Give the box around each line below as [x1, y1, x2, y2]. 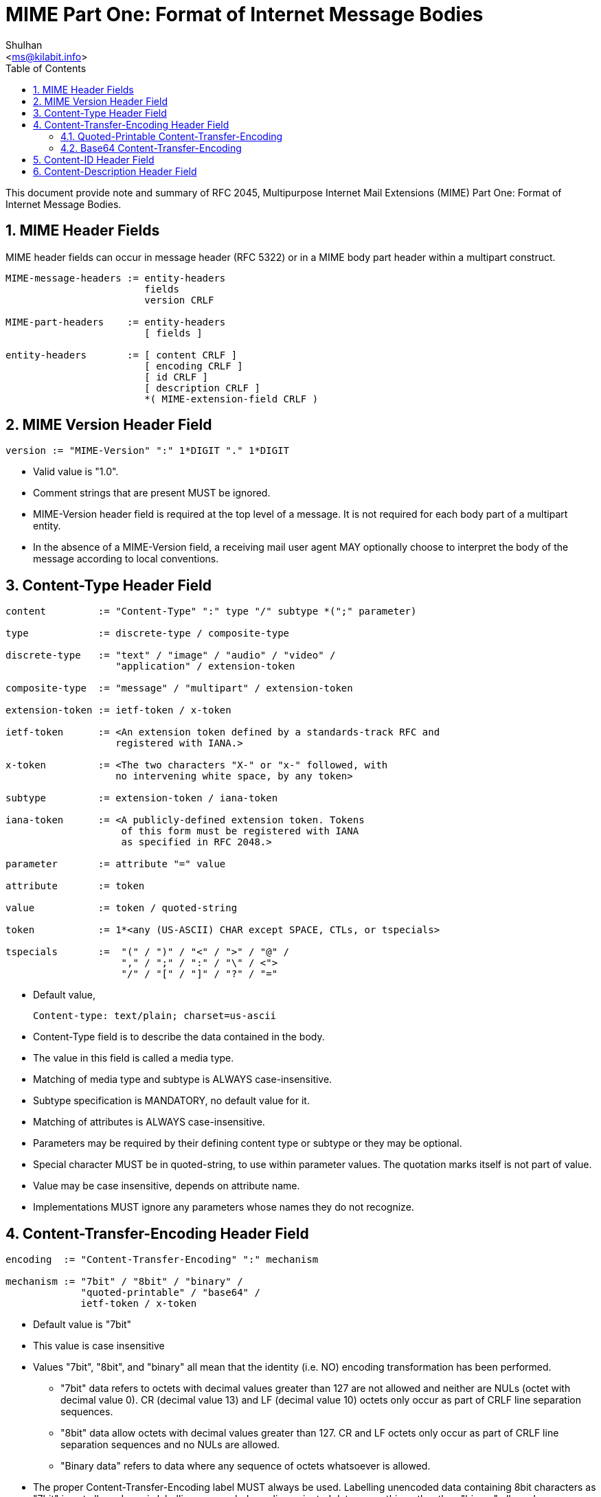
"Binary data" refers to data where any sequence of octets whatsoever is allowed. [60, 1460, 431, 1472]
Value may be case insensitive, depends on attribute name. [33, 1180, 300, 1192]
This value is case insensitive [33, 1340, 165, 1352]
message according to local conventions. [33, 553, 219, 565]
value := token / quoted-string [5, 902, 238, 914]
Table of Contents [5, 62, 87, 74]
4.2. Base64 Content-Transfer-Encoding [60, 141, 242, 154]
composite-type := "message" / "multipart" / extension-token [5, 683, 353, 694]
